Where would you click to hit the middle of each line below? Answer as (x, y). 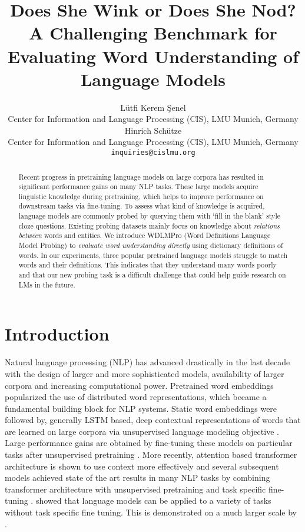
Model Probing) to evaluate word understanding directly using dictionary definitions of (151, 245)
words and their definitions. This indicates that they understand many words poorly (147, 265)
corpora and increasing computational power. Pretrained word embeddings (139, 385)
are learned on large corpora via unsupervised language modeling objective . (142, 431)
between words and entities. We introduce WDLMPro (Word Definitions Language (145, 235)
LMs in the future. (47, 284)
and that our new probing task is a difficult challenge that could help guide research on (152, 275)
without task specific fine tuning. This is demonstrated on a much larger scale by (151, 512)
